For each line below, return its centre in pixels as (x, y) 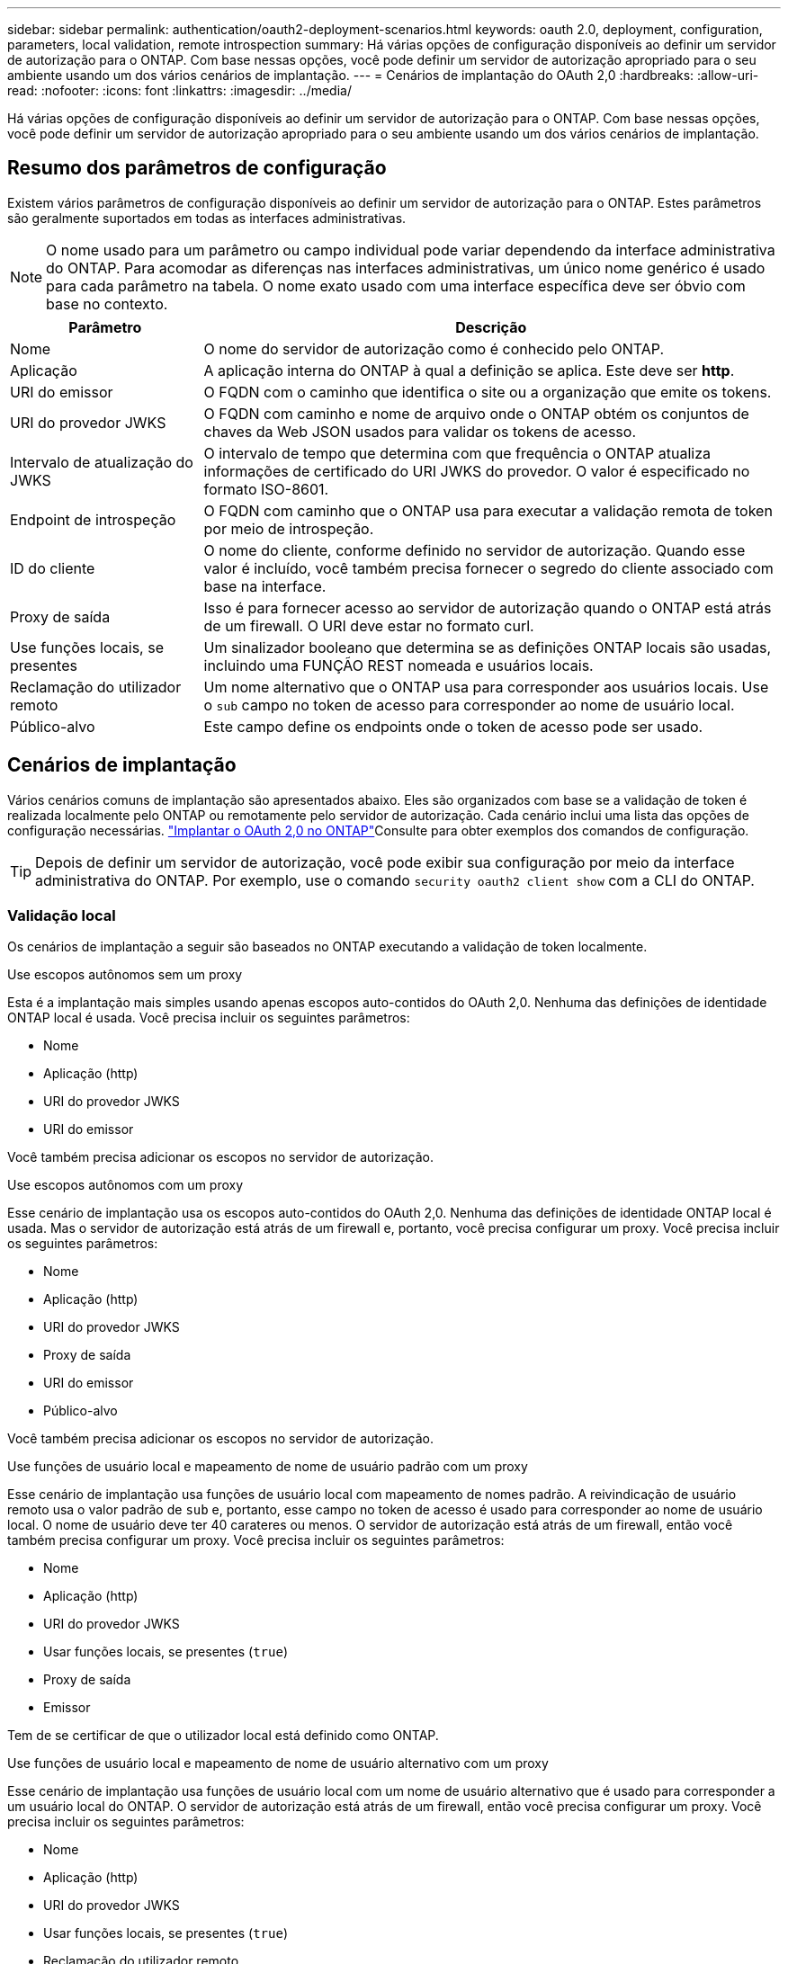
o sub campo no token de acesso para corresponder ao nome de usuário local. (469, 705)
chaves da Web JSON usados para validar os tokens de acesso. (420, 431)
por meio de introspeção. (289, 528)
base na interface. (265, 586)
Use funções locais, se (87, 647)
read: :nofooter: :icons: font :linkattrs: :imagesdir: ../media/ (179, 90)
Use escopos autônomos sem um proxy (125, 975)
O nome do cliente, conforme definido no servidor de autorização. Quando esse (475, 550)
